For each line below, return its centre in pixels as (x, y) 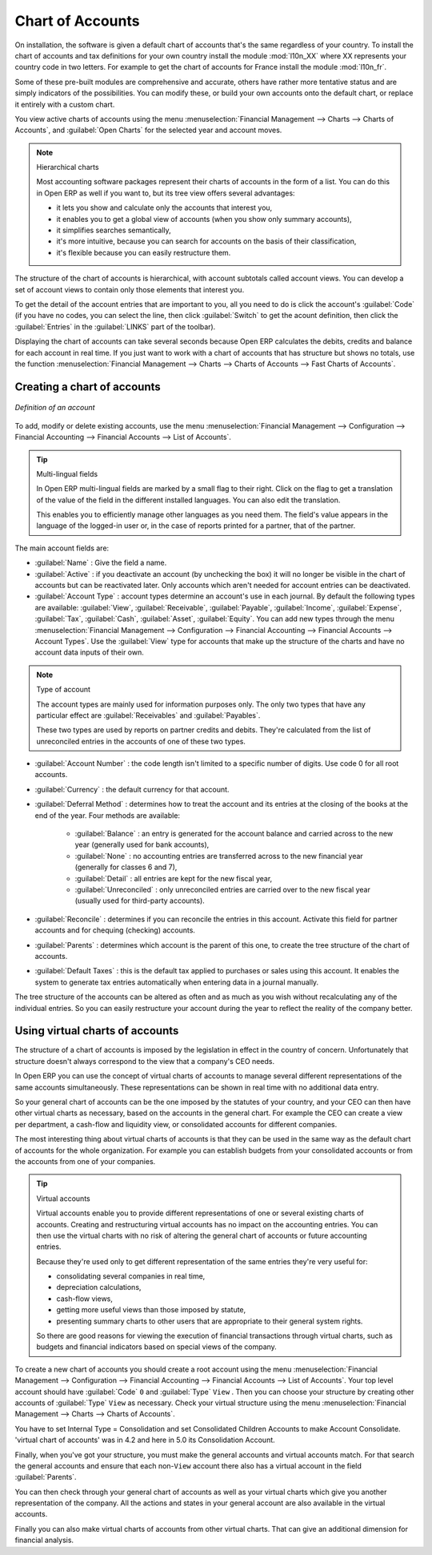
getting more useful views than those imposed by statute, (151, 1310)
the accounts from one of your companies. (85, 1161)
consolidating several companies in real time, (131, 1276)
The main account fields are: (62, 548)
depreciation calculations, (99, 1287)
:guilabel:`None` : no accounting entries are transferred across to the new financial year (219, 856)
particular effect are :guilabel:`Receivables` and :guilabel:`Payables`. (148, 715)
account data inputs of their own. (89, 652)
